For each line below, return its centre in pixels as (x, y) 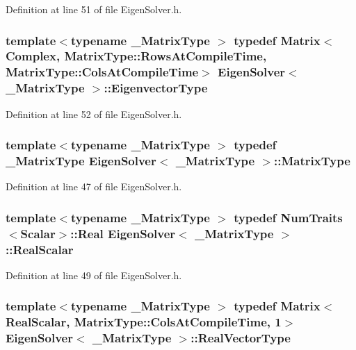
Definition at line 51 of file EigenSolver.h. (94, 9)
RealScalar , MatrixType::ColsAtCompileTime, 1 (144, 322)
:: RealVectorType (241, 338)
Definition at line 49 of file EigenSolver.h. (94, 275)
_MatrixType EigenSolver (81, 161)
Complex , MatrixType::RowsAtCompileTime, (136, 56)
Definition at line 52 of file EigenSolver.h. (94, 114)
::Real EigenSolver (123, 233)
